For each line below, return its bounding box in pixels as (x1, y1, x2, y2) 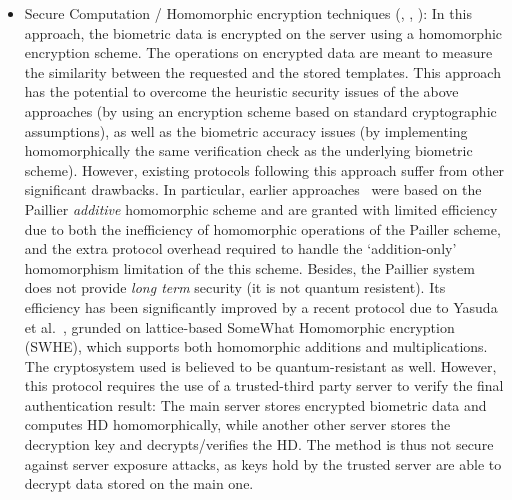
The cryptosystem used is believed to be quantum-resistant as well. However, (24, 355, 497, 376)
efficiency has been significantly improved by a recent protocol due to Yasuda (24, 296, 498, 317)
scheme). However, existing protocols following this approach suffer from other (24, 159, 505, 180)
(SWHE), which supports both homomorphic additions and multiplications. (24, 336, 488, 357)
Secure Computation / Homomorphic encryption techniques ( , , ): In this (24, 3, 472, 23)
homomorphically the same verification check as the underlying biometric (24, 140, 473, 161)
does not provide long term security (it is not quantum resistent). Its (24, 277, 446, 298)
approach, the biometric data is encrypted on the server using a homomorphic (24, 22, 503, 43)
